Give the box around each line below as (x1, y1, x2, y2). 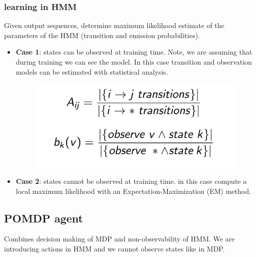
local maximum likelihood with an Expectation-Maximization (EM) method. (16, 185, 251, 196)
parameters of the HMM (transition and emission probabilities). (4, 30, 200, 40)
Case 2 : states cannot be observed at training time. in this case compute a (16, 176, 247, 186)
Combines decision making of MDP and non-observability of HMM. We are (4, 233, 235, 244)
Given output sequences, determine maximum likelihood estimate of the (4, 20, 224, 31)
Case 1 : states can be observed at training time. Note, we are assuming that (16, 47, 252, 57)
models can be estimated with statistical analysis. (16, 66, 168, 77)
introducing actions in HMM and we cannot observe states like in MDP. (4, 243, 225, 254)
